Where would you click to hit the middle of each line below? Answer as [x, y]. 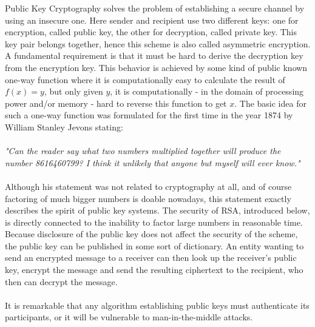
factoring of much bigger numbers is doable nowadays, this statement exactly [148, 198]
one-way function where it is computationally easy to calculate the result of [145, 79]
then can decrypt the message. [61, 281]
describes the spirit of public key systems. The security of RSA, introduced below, [157, 210]
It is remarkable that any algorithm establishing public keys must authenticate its [157, 305]
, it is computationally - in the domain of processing [207, 91]
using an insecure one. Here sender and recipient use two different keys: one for [152, 20]
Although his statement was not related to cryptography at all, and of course [148, 186]
